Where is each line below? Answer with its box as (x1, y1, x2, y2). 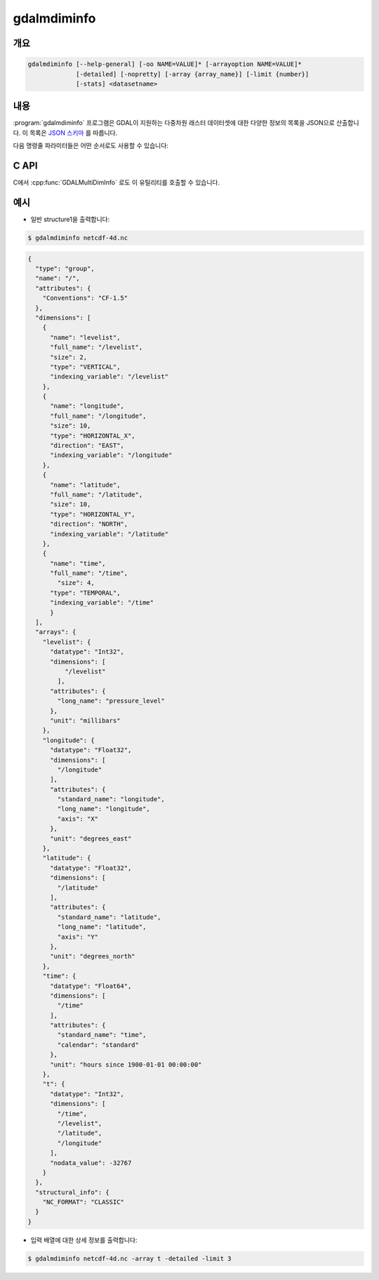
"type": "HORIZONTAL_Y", (50, 510, 136, 518)
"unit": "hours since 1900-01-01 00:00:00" (50, 1060, 202, 1069)
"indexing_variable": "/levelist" (50, 373, 168, 381)
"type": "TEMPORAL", (50, 588, 121, 597)
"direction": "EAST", (50, 442, 124, 449)
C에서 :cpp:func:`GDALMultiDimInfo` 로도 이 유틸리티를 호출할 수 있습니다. (13, 178, 220, 187)
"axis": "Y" (57, 932, 98, 941)
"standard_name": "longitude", (57, 796, 165, 803)
